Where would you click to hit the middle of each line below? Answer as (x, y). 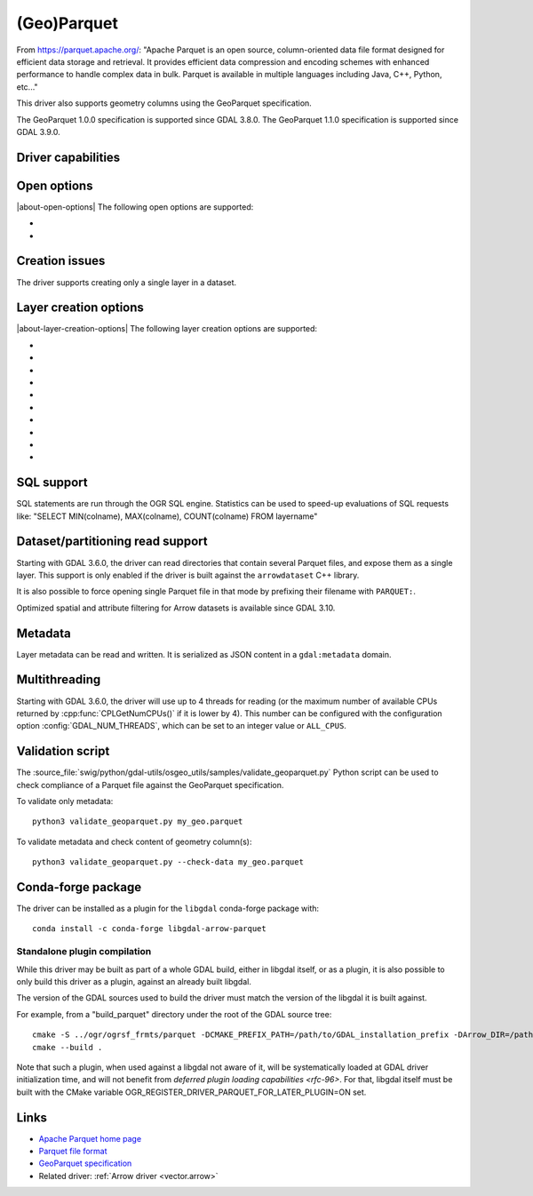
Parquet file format (73, 1151)
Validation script (63, 751)
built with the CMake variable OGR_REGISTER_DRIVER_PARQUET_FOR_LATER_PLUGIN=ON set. (191, 1092)
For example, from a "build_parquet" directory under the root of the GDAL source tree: (174, 1014)
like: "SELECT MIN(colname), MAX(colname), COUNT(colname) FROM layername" (167, 516)
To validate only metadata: (65, 801)
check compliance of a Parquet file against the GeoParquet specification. (150, 785)
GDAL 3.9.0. (39, 132)
